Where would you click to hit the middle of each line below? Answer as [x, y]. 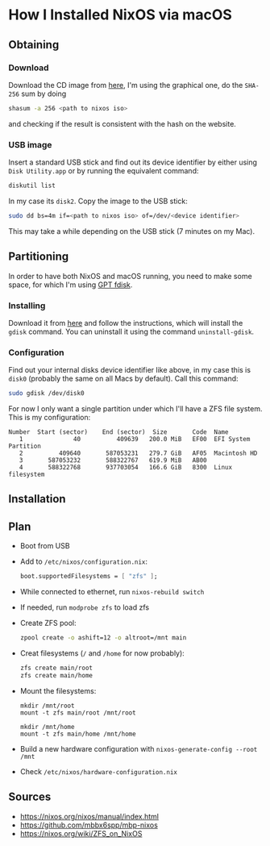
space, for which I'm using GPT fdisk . [71, 285]
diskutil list [32, 186]
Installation [37, 499]
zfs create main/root [56, 668]
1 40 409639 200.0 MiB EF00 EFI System [135, 440]
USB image [30, 144]
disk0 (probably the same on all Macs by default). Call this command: [124, 379]
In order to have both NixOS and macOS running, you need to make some [130, 276]
